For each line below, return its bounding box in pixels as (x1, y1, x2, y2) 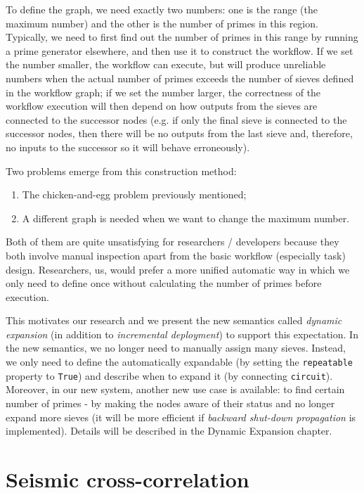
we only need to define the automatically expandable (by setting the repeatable (6, 354, 353, 369)
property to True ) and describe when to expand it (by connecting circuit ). (6, 368, 333, 383)
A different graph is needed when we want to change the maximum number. (22, 210, 350, 225)
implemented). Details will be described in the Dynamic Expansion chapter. (6, 423, 332, 438)
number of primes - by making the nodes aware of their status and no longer (6, 395, 335, 410)
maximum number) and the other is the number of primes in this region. (6, 15, 318, 30)
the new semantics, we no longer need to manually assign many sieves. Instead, (6, 340, 346, 355)
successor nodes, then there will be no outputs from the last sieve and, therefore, (6, 126, 353, 141)
